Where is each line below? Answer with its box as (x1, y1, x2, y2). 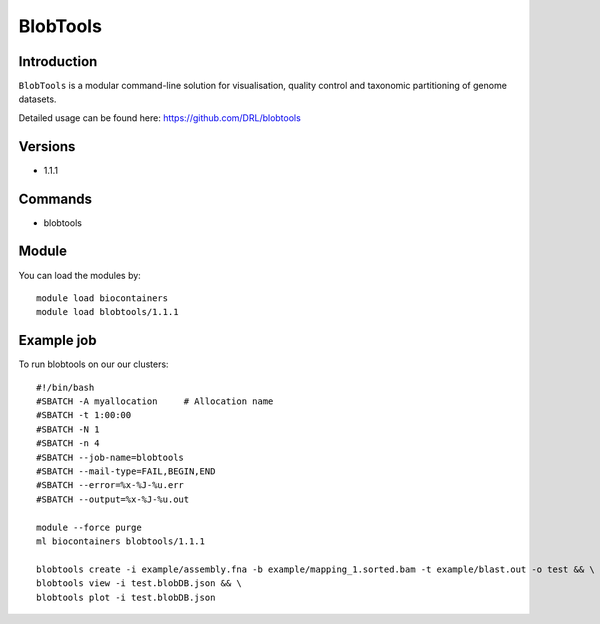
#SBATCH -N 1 (36, 423, 100, 435)
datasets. (18, 93, 57, 105)
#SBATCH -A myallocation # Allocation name (36, 396, 274, 407)
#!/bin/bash (36, 381, 95, 393)
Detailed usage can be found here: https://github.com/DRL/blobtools (18, 111, 302, 124)
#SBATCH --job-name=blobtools (36, 451, 185, 463)
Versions (18, 138, 76, 155)
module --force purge (36, 521, 142, 533)
